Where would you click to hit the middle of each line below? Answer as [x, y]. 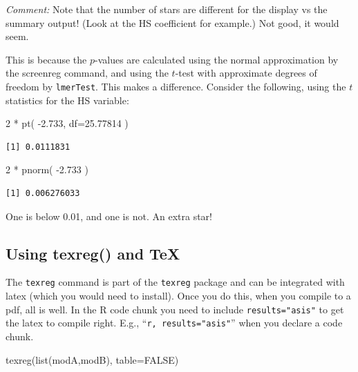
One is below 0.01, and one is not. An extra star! [109, 216]
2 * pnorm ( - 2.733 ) [47, 169]
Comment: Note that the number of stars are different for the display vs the [167, 9]
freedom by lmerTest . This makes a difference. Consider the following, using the [176, 86]
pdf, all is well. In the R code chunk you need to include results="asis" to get [175, 309]
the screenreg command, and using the [87, 73]
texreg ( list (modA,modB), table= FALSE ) [92, 359]
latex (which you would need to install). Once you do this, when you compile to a [178, 296]
